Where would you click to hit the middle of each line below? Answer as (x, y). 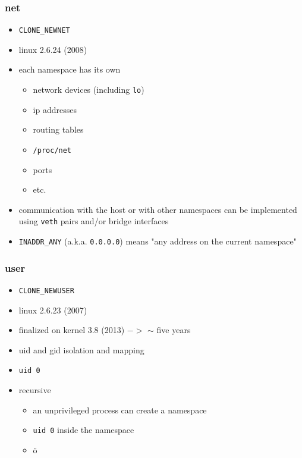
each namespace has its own (70, 69)
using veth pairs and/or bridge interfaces (94, 221)
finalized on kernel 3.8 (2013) (72, 330)
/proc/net (52, 150)
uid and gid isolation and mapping (81, 349)
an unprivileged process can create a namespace (120, 410)
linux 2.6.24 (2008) (53, 49)
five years (174, 330)
